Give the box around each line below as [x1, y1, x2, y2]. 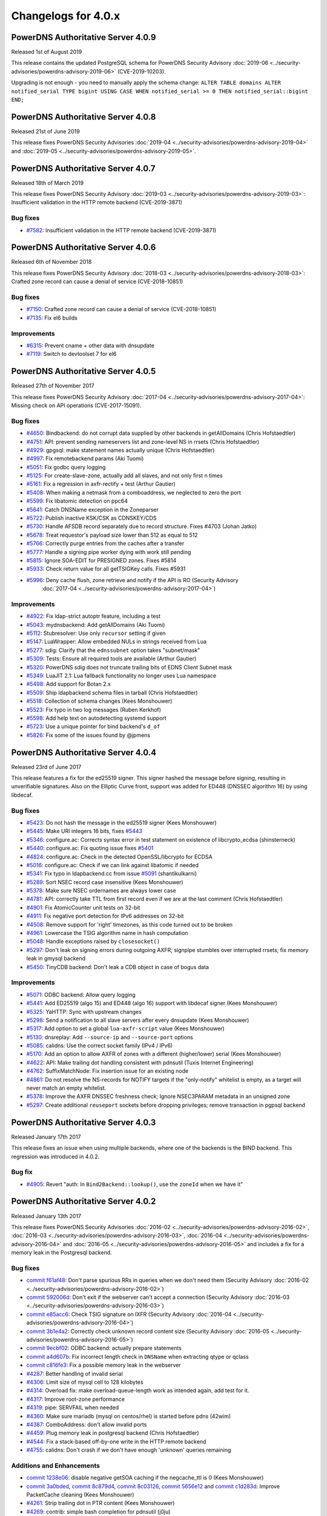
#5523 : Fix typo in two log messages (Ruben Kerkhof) [26, 706, 162, 713]
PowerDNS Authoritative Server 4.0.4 [11, 747, 157, 757]
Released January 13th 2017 [11, 1212, 82, 1219]
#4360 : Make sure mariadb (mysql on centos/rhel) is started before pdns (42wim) [26, 1412, 231, 1420]
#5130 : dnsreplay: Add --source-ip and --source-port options [26, 1033, 193, 1041]
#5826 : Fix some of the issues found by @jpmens [26, 731, 151, 739]
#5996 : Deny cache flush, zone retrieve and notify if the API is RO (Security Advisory [26, 576, 239, 583]
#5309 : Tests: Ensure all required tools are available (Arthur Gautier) [26, 655, 197, 662]
